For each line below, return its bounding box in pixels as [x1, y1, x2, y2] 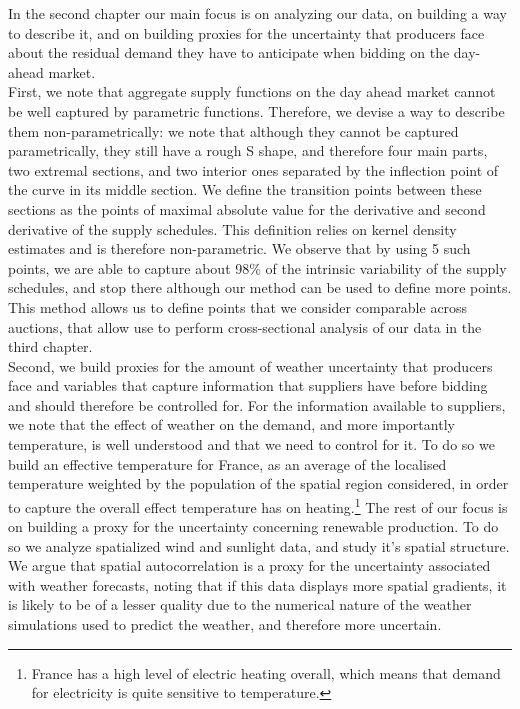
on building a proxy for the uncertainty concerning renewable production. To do [8, 516, 499, 537]
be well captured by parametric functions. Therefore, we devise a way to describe [8, 100, 505, 121]
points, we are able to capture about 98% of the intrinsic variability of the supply [8, 257, 507, 278]
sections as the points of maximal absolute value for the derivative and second [8, 198, 486, 219]
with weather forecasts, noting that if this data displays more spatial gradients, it [8, 574, 507, 595]
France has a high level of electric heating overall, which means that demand [31, 662, 501, 683]
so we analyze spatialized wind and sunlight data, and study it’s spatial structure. [8, 535, 510, 556]
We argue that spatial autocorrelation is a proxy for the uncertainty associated [8, 555, 491, 576]
